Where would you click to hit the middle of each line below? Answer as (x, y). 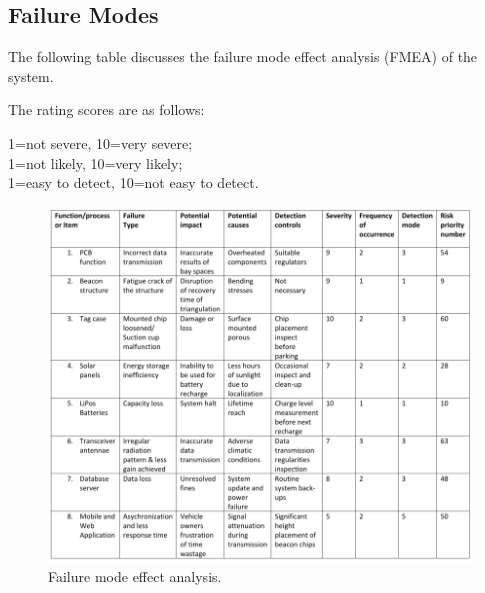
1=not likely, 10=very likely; (95, 162)
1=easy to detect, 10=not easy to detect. (133, 182)
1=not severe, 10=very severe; (100, 142)
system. (31, 75)
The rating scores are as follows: (106, 109)
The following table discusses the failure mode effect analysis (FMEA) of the (243, 56)
